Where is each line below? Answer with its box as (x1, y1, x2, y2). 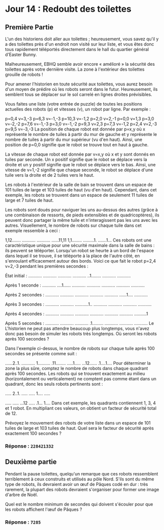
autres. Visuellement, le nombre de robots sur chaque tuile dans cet (5, 222, 142, 228)
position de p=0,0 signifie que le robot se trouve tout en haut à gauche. (5, 142, 149, 148)
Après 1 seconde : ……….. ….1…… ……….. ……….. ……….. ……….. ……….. (5, 282, 145, 288)
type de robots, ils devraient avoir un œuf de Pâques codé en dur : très (5, 481, 148, 487)
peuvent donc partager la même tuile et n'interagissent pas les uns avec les (5, 217, 158, 223)
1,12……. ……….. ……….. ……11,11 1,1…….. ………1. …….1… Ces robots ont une (5, 237, 152, 243)
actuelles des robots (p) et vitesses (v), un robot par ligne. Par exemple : (5, 106, 151, 112)
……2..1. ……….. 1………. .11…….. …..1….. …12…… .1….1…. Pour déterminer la (5, 360, 151, 366)
